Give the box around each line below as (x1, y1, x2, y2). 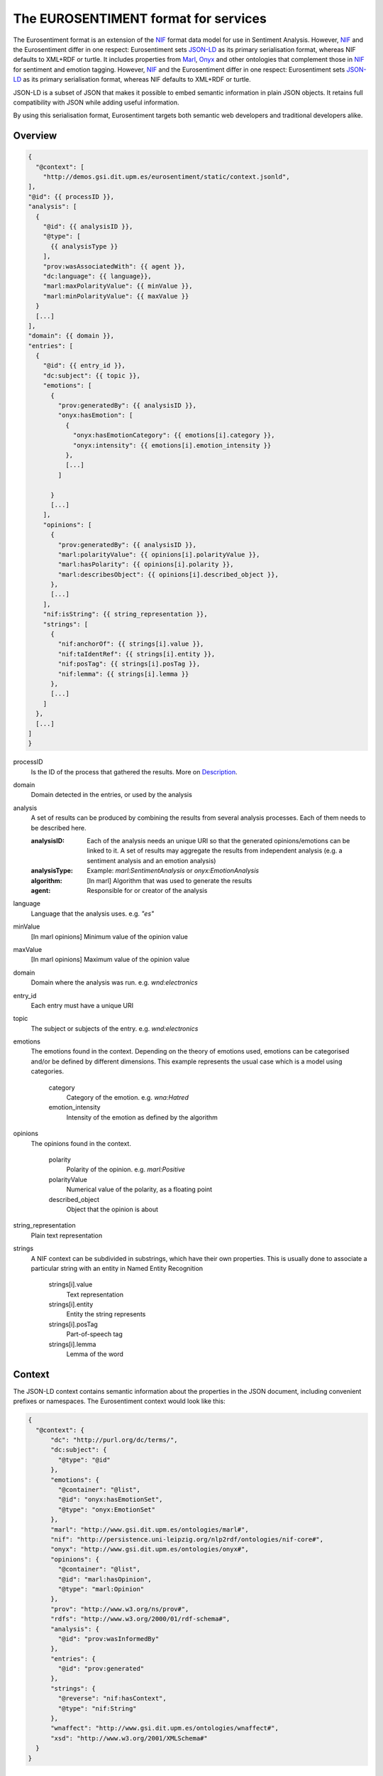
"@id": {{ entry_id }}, (43, 362, 126, 369)
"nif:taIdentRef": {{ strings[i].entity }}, (57, 650, 216, 658)
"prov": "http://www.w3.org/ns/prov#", (50, 1605, 189, 1613)
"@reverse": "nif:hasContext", (57, 1694, 167, 1703)
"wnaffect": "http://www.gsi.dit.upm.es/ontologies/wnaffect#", (50, 1724, 279, 1733)
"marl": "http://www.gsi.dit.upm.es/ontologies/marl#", (50, 1525, 249, 1534)
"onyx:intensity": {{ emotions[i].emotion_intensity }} (72, 441, 272, 449)
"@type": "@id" (57, 1456, 111, 1463)
